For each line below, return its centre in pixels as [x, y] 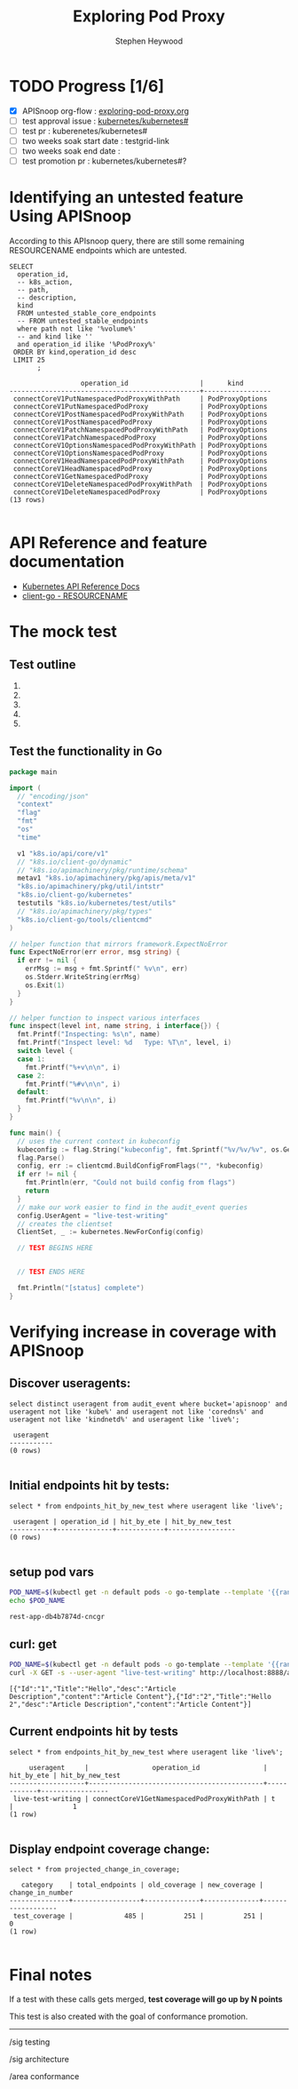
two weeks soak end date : [71, 151]
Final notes [51, 1975]
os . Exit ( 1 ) [45, 985]
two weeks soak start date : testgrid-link [96, 140]
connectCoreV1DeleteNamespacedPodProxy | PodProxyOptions [140, 492]
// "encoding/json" [53, 796]
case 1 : [31, 1059]
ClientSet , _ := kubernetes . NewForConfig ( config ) [110, 1232]
